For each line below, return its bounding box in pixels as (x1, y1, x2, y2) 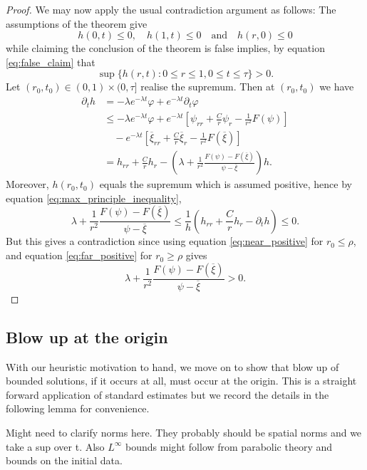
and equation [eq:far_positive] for (6, 248, 153, 263)
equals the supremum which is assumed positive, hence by (99, 177, 352, 192)
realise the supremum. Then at (140, 79, 275, 94)
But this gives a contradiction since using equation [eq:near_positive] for (6, 234, 324, 249)
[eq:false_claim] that (6, 54, 95, 69)
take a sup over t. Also (6, 439, 105, 454)
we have (319, 79, 354, 94)
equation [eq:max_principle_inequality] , (6, 190, 182, 205)
